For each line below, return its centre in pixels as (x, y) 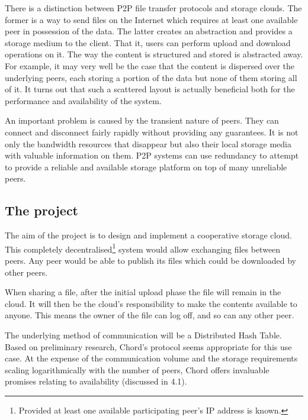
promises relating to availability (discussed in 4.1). (96, 381)
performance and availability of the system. (83, 100)
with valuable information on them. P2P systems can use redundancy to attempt (152, 155)
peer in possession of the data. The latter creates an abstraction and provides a (149, 31)
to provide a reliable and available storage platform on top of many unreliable (146, 167)
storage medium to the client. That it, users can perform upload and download (148, 42)
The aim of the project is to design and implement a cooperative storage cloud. (148, 235)
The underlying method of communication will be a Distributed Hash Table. (143, 335)
